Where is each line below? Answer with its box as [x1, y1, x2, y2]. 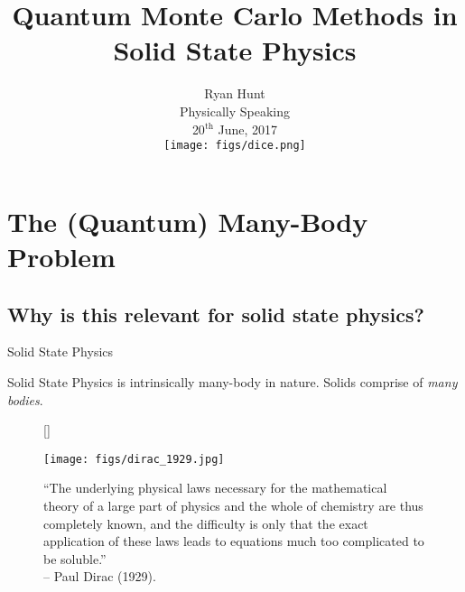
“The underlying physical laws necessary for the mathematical [43, 478, 387, 497]
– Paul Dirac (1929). [43, 567, 156, 586]
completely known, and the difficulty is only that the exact [43, 513, 368, 532]
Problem [7, 237, 116, 274]
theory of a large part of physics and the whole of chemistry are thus [43, 495, 423, 514]
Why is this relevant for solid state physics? [7, 300, 424, 328]
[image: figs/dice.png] [163, 139, 306, 153]
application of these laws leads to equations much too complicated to [43, 532, 424, 550]
